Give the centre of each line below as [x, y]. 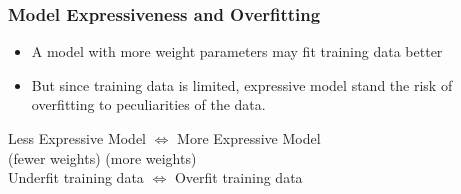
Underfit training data [76, 177]
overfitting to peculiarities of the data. [148, 104]
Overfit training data [238, 177]
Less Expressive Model [77, 138]
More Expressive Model [249, 138]
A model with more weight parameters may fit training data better [237, 51]
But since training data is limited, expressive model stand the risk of [242, 84]
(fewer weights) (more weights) [102, 157]
